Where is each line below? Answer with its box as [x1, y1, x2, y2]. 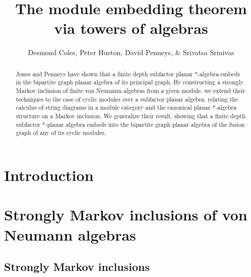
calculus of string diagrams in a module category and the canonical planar [16, 103, 211, 112]
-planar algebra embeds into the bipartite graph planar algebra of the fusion [45, 120, 245, 128]
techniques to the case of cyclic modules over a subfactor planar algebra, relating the [16, 95, 238, 103]
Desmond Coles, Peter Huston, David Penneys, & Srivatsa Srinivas [28, 47, 234, 58]
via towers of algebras [54, 18, 208, 38]
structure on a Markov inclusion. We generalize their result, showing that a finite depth [16, 111, 245, 120]
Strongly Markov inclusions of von [4, 204, 247, 225]
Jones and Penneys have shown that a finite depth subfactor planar [16, 69, 193, 78]
